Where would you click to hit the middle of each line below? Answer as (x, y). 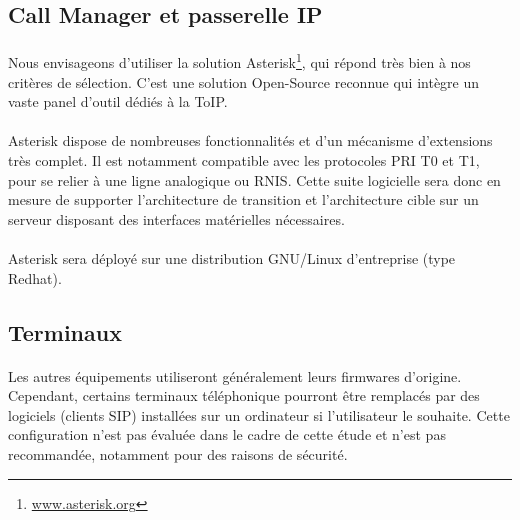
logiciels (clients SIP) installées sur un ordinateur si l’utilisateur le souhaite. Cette (259, 414)
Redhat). (35, 277)
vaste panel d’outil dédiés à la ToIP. (118, 101)
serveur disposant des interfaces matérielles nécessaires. (176, 218)
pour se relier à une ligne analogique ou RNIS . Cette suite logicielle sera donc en (254, 179)
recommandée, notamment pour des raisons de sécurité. (178, 453)
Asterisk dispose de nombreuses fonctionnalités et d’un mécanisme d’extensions (250, 140)
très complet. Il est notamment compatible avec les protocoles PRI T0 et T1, (244, 160)
